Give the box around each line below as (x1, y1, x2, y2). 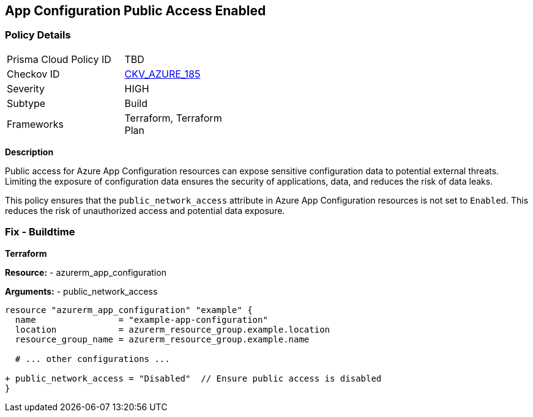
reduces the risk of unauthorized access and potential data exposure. (5, 205, 285, 216)
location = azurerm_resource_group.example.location (15, 324, 330, 334)
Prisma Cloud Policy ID (7, 53, 111, 65)
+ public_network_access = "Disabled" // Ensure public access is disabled (5, 373, 382, 383)
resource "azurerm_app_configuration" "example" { (5, 304, 253, 315)
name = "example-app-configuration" (15, 314, 268, 325)
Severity (7, 82, 45, 95)
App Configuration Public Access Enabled (5, 3, 266, 18)
